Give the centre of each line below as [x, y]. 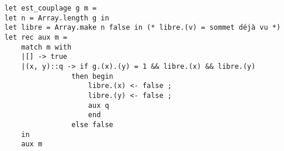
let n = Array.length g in [57, 18]
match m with [46, 47]
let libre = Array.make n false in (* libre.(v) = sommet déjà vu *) [143, 28]
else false [92, 124]
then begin [92, 76]
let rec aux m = [36, 37]
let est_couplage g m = [51, 8]
